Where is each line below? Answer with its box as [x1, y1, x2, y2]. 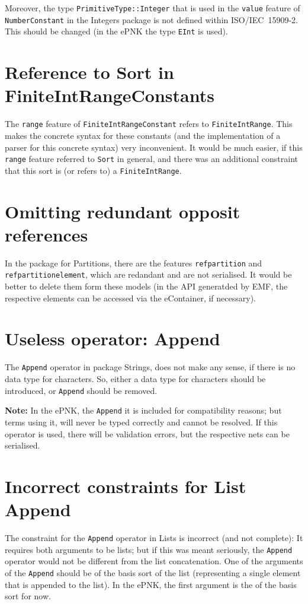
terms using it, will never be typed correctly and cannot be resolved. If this [5, 415, 278, 428]
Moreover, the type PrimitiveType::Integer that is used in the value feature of [5, 2, 300, 14]
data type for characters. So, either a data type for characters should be [5, 373, 266, 385]
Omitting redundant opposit [5, 199, 240, 223]
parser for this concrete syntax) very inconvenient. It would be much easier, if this [5, 141, 303, 153]
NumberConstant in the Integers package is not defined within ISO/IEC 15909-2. [5, 13, 298, 26]
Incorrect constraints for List [5, 473, 246, 498]
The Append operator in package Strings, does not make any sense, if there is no [5, 361, 296, 373]
